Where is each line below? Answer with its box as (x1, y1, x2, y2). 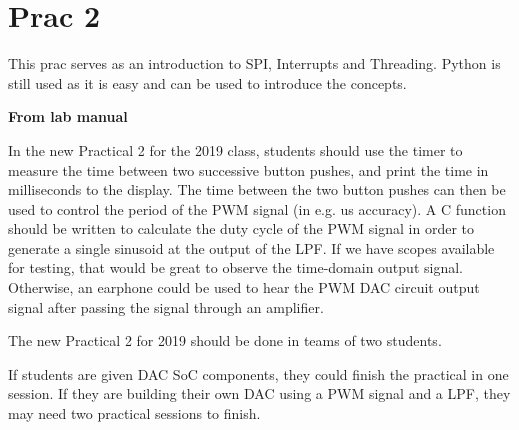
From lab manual (8, 106, 128, 127)
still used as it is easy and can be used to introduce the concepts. (8, 72, 407, 93)
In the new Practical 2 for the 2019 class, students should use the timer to (8, 139, 463, 160)
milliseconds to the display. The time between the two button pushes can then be (8, 179, 506, 200)
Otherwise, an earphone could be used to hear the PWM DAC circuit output (8, 277, 480, 298)
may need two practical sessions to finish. (8, 403, 261, 424)
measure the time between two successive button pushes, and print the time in (8, 159, 489, 180)
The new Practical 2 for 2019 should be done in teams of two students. (8, 330, 442, 351)
